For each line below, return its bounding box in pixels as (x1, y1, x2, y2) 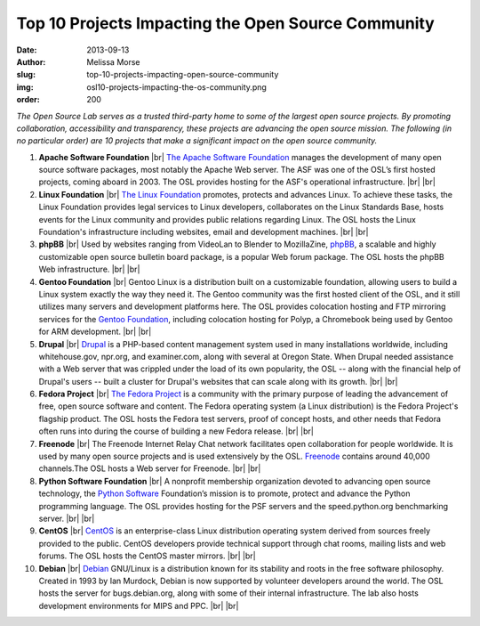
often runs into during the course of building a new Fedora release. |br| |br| (38, 426, 315, 436)
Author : (16, 56, 46, 67)
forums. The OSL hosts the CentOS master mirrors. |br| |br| (38, 550, 257, 561)
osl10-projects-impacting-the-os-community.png (86, 81, 267, 93)
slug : (16, 69, 36, 80)
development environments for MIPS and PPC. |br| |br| (38, 600, 239, 611)
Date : (16, 45, 37, 55)
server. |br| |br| (38, 513, 95, 524)
